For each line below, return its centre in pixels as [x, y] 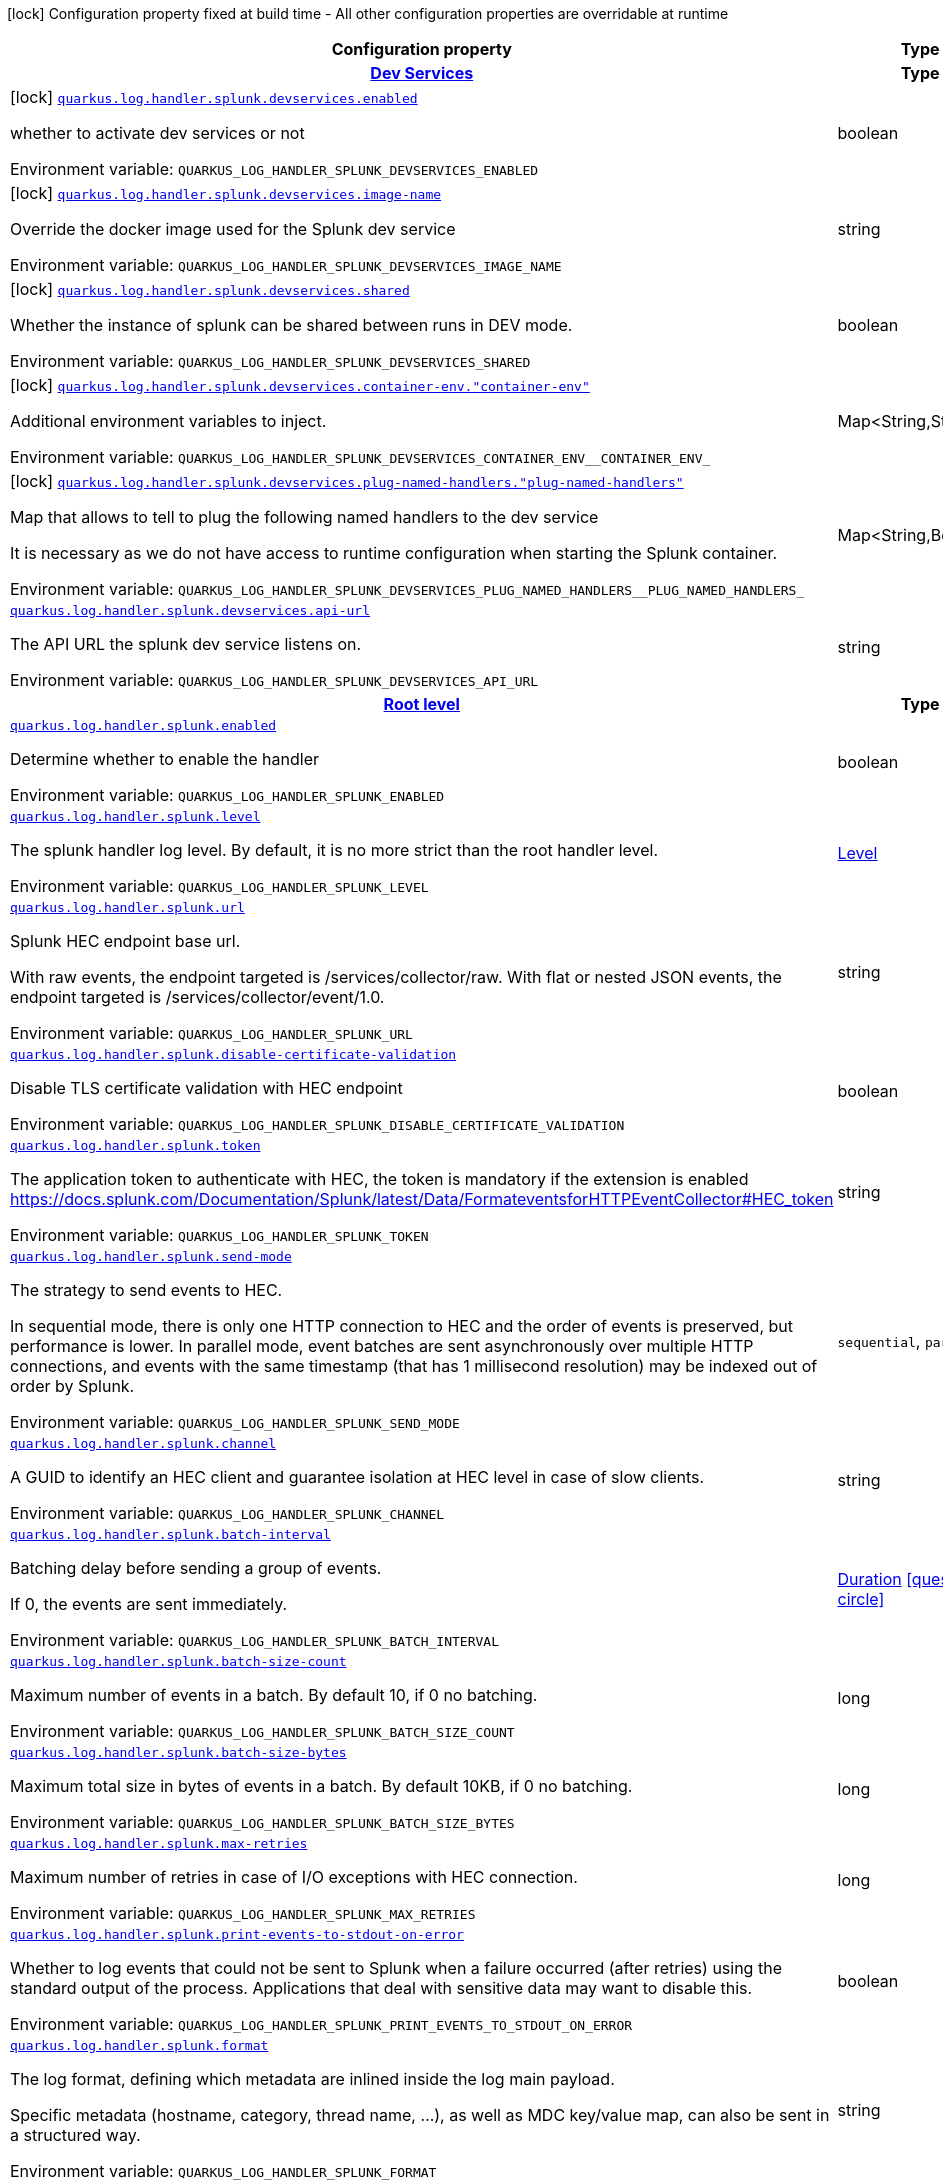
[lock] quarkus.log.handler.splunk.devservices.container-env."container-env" [300, 385]
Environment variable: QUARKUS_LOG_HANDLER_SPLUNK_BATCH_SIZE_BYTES [262, 1822]
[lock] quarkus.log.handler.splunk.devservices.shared [210, 289]
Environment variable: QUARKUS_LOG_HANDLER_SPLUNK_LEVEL [219, 886]
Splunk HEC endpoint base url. [125, 941]
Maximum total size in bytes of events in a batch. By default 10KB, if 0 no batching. [321, 1786]
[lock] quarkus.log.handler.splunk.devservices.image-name [226, 193]
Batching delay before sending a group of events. [196, 1568]
